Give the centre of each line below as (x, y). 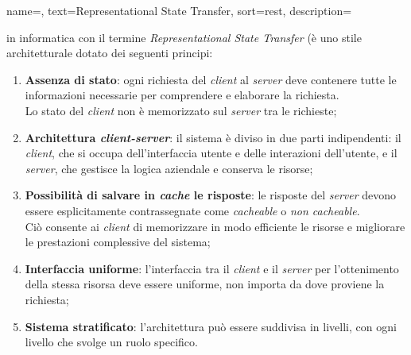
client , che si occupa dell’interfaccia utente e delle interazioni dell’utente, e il (211, 153)
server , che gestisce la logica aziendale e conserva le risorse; (169, 168)
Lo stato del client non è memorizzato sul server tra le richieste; (181, 110)
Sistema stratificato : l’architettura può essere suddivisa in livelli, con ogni (211, 326)
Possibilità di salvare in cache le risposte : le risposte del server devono (211, 195)
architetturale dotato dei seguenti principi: (110, 53)
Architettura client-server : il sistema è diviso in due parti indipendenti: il (213, 137)
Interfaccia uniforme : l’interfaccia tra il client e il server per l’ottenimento (212, 268)
